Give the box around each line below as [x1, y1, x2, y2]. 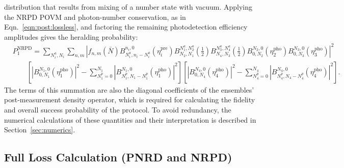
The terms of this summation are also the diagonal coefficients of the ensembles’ [4, 84, 254, 95]
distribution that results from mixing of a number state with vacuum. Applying [4, 2, 253, 12]
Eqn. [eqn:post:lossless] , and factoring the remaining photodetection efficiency [4, 21, 248, 32]
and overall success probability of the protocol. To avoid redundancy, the [4, 104, 231, 115]
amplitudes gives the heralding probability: [4, 31, 138, 42]
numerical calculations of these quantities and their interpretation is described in [4, 114, 256, 125]
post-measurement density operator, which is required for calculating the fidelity [4, 94, 255, 105]
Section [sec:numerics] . [4, 124, 75, 135]
